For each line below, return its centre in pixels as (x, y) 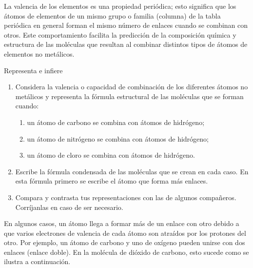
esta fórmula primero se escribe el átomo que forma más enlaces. (112, 181)
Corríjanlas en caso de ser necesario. (69, 207)
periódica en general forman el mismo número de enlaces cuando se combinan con (126, 25)
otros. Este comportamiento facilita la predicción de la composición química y (120, 34)
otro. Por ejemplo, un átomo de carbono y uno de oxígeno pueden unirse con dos (125, 242)
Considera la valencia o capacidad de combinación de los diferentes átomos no (132, 87)
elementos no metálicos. (39, 53)
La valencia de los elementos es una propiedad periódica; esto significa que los (120, 6)
